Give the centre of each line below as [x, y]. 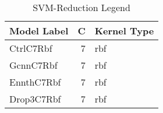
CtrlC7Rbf [31, 48]
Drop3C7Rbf [35, 99]
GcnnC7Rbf [33, 65]
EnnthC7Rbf [35, 82]
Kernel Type [124, 31]
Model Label [39, 31]
